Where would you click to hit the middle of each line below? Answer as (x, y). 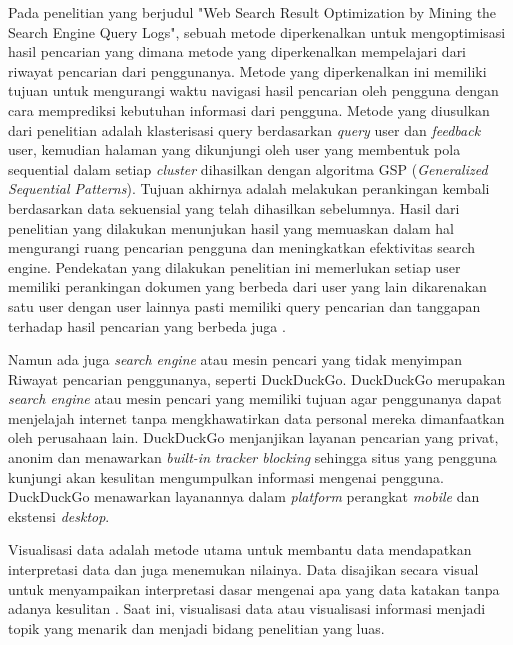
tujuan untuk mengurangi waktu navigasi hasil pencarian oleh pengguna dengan (253, 90)
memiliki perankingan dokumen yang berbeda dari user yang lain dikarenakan (247, 286)
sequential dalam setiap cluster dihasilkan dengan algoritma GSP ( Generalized (248, 168)
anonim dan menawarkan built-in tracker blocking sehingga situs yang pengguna (252, 457)
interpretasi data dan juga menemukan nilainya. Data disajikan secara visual (243, 569)
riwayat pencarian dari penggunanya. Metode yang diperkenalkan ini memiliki (247, 70)
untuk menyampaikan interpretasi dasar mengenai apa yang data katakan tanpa (254, 588)
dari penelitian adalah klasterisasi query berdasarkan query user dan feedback (244, 129)
